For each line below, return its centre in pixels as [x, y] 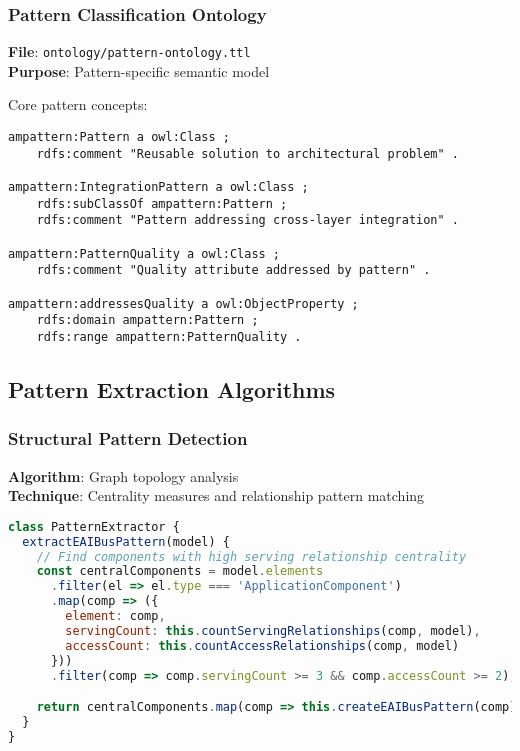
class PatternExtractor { [94, 526]
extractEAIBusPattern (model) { [126, 541]
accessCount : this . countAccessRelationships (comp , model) [262, 645]
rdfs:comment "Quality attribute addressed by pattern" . [233, 270]
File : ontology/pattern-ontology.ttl [129, 51]
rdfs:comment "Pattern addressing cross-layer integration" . [248, 220]
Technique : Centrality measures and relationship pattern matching [216, 495]
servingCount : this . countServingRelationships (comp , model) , [273, 630]
